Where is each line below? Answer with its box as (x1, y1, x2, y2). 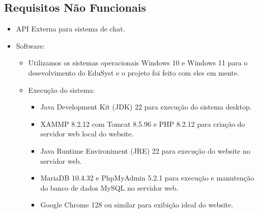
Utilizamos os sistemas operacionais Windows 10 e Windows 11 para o (28, 57, 248, 68)
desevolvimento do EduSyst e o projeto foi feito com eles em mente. (28, 67, 239, 78)
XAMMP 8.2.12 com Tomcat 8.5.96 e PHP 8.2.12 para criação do (40, 118, 245, 129)
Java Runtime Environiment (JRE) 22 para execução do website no (40, 145, 250, 156)
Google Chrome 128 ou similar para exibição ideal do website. (40, 199, 234, 210)
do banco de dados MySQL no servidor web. (40, 182, 179, 193)
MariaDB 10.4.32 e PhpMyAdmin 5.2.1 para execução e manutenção (40, 172, 254, 183)
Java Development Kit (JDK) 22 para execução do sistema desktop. (40, 101, 252, 112)
